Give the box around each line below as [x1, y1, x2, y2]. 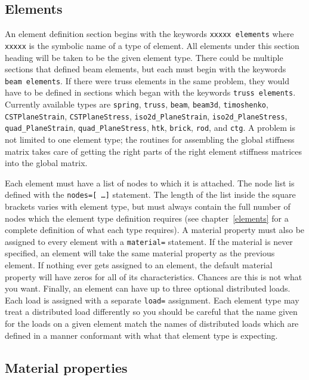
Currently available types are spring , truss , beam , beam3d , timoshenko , [5, 98, 268, 111]
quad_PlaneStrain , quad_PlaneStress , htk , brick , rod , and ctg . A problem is [5, 121, 296, 134]
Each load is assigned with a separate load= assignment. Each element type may [5, 293, 299, 306]
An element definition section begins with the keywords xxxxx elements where [5, 27, 294, 40]
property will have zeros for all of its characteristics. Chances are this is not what [5, 270, 302, 283]
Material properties [5, 358, 128, 376]
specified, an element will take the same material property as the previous [5, 247, 275, 259]
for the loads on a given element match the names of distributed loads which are [5, 317, 299, 330]
